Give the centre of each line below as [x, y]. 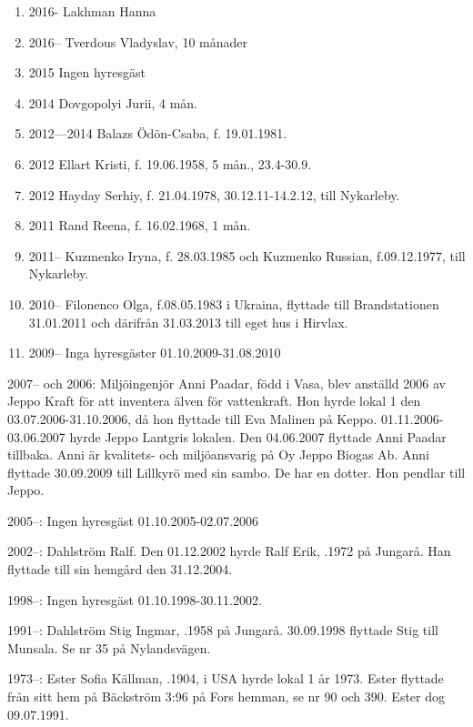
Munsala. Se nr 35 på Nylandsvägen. [109, 647]
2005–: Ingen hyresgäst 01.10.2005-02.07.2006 [133, 520]
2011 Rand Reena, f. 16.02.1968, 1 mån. [140, 225]
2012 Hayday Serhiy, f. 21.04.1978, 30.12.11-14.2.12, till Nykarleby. [214, 194]
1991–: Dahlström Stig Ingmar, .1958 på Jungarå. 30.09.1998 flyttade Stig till [223, 630]
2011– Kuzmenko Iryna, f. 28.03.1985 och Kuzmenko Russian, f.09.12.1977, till [247, 255]
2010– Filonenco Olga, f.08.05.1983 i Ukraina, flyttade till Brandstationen [234, 303]
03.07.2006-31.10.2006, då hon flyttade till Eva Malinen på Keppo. [192, 418]
